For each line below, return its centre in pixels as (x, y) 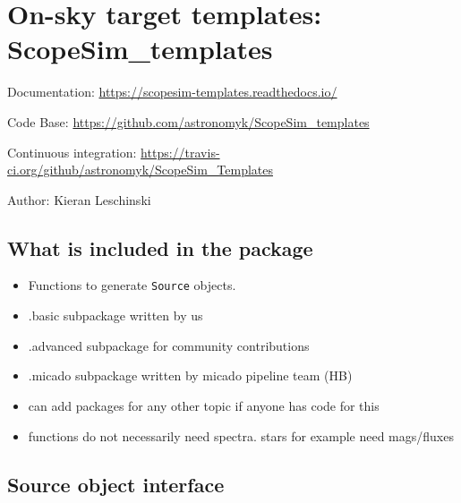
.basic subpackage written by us (115, 315)
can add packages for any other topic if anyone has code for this (204, 405)
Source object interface (116, 484)
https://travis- (180, 152)
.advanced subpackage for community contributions (169, 345)
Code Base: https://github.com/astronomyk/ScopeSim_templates (188, 121)
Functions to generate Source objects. (132, 285)
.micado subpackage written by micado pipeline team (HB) (190, 375)
